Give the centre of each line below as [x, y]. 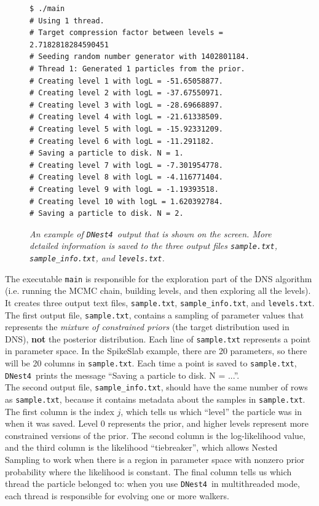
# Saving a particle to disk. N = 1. [107, 153]
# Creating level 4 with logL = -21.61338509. [126, 117]
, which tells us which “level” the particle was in [211, 411]
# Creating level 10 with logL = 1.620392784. [126, 201]
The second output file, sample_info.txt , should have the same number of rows [156, 387]
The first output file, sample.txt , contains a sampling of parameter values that [155, 314]
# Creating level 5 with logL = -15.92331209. [126, 129]
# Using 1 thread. [67, 21]
